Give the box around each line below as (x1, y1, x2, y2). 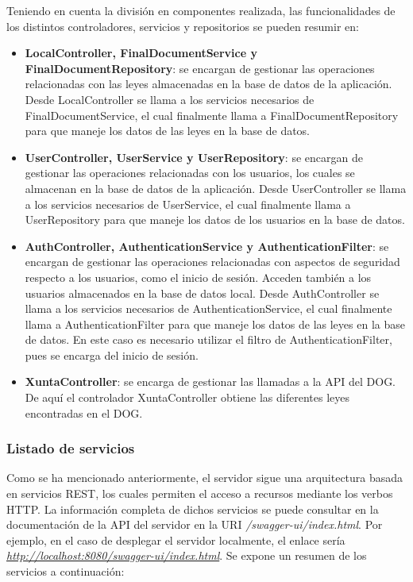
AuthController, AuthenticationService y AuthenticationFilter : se (25, 237, 389, 254)
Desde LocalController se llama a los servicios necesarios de (25, 91, 315, 107)
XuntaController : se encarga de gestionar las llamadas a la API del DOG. (25, 373, 396, 390)
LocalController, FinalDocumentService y (25, 44, 257, 61)
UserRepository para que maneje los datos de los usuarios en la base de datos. (25, 211, 405, 228)
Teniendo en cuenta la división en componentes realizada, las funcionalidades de (6, 2, 396, 18)
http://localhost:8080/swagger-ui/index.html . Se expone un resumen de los (6, 547, 367, 564)
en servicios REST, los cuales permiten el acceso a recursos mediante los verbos (6, 485, 393, 502)
